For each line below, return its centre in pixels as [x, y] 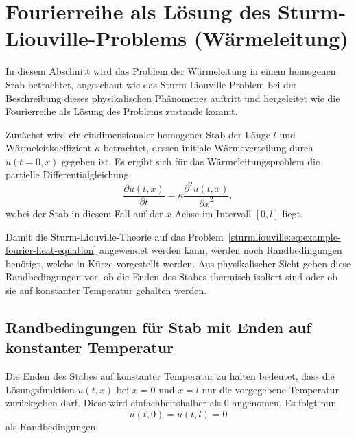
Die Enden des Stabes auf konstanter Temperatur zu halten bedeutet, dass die [170, 376]
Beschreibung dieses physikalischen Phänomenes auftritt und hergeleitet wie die [173, 98]
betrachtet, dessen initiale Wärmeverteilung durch [208, 148]
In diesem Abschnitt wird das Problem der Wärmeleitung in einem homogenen [171, 71]
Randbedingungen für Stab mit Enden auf [158, 327]
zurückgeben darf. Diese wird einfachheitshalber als [114, 403]
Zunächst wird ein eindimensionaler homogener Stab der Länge [138, 134]
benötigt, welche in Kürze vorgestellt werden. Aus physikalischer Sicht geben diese [178, 263]
